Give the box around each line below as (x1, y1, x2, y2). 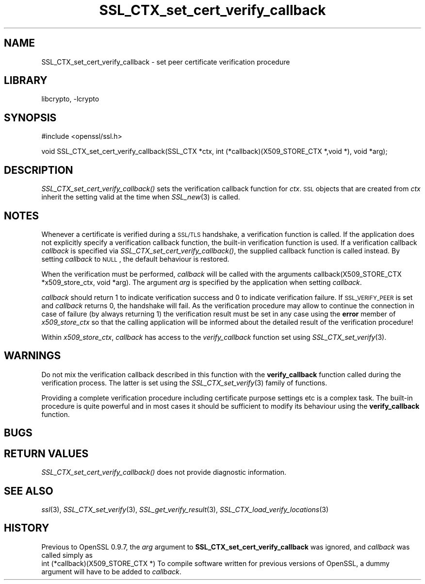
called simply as (41, 551, 93, 559)
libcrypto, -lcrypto (41, 95, 99, 103)
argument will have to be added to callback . (41, 567, 181, 576)
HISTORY (4, 522, 49, 534)
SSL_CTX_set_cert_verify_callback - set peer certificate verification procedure (41, 57, 290, 66)
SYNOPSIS (4, 111, 57, 124)
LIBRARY (4, 74, 48, 87)
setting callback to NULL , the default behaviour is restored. (41, 254, 229, 263)
